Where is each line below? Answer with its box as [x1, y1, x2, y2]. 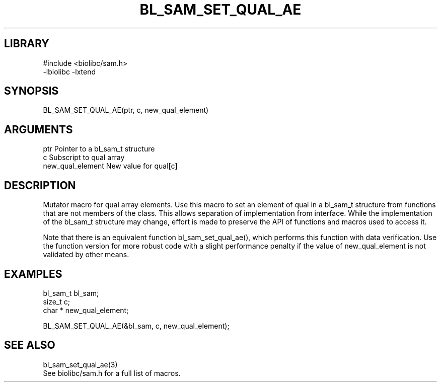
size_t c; [43, 297, 70, 306]
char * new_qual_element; [43, 305, 129, 315]
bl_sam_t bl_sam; [43, 288, 99, 297]
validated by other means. [43, 250, 129, 259]
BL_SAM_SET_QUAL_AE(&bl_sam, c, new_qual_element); [43, 321, 230, 330]
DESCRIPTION [4, 179, 76, 192]
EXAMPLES [4, 267, 62, 280]
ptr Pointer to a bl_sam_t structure [43, 144, 155, 153]
